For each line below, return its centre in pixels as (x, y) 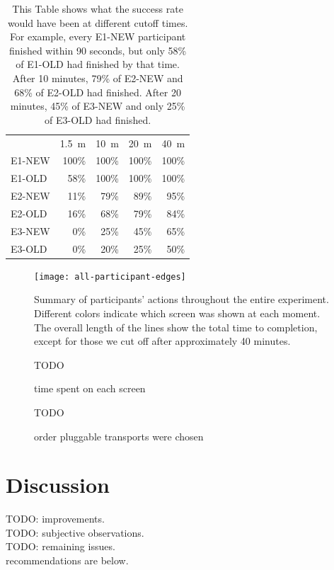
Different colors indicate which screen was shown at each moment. (177, 313)
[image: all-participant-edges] (110, 277)
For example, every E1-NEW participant (98, 36)
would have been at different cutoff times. (98, 22)
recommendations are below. (67, 560)
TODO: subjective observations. (75, 532)
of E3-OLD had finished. (98, 119)
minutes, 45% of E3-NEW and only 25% (98, 106)
